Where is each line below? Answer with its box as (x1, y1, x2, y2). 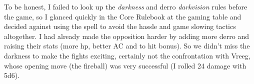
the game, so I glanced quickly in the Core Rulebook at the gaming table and (4, 11, 241, 21)
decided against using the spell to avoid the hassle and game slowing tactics (4, 21, 236, 31)
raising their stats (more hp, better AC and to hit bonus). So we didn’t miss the (4, 40, 250, 51)
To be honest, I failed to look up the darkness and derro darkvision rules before (4, 1, 247, 11)
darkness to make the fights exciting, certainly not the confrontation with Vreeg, (4, 50, 250, 60)
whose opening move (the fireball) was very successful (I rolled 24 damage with (4, 60, 246, 70)
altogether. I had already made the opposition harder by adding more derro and (4, 30, 249, 41)
